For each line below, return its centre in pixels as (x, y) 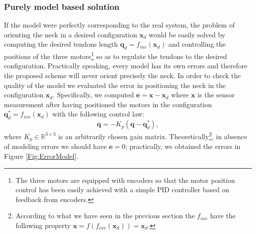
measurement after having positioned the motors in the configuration (108, 104)
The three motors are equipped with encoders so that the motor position (125, 180)
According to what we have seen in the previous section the (105, 216)
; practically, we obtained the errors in (183, 146)
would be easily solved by (187, 34)
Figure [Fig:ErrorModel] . (41, 156)
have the (223, 216)
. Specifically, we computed (94, 95)
